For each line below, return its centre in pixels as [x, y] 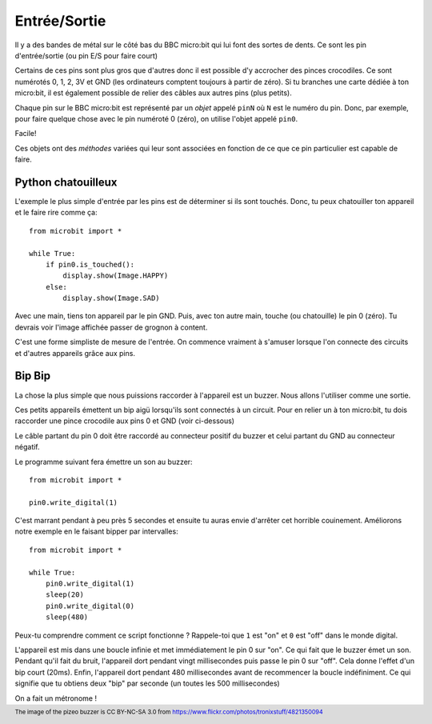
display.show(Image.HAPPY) [116, 276]
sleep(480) [67, 617]
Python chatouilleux [66, 182]
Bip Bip [33, 376]
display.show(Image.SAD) [111, 298]
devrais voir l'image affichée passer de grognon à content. [111, 327]
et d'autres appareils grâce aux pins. [75, 353]
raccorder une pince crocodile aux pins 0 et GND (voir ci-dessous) [125, 421]
